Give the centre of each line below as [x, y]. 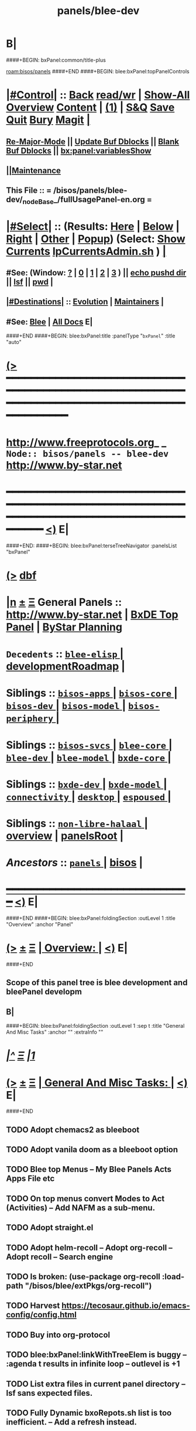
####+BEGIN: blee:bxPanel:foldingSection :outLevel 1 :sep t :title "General [95, 1026]
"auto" [14, 342]
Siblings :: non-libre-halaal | [77, 823]
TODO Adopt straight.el [50, 1228]
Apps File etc [30, 1179]
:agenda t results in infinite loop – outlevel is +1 [93, 1364]
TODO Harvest [33, 1306]
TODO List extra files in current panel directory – [96, 1384]
